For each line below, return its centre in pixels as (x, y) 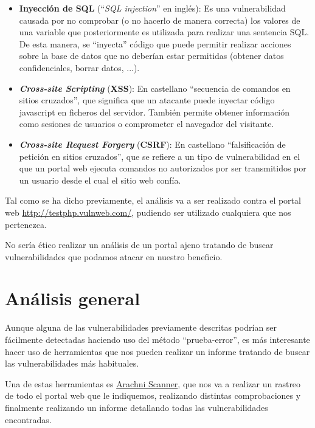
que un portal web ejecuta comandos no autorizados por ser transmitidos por (163, 168)
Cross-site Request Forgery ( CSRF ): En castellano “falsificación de (152, 144)
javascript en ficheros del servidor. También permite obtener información (154, 112)
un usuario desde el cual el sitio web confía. (100, 180)
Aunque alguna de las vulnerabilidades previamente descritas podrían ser (141, 327)
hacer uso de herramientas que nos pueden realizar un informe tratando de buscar (157, 351)
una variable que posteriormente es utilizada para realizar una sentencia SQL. (164, 32)
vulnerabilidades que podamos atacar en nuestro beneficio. (114, 256)
